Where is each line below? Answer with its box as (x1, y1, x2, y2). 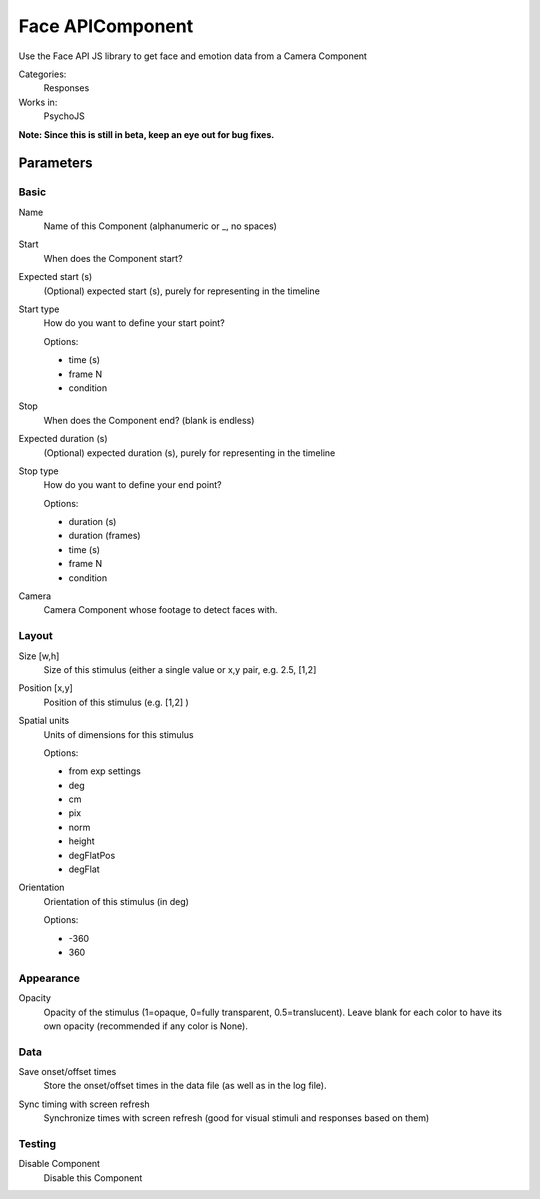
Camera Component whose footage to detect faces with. (43, 604, 278, 616)
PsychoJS (43, 110, 85, 122)
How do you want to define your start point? (43, 317, 225, 329)
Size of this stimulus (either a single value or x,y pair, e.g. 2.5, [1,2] (43, 663, 317, 675)
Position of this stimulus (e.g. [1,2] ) (43, 696, 189, 708)
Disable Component (18, 1158, 100, 1170)
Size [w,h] (18, 650, 60, 662)
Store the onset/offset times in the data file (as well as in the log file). (43, 1080, 327, 1092)
